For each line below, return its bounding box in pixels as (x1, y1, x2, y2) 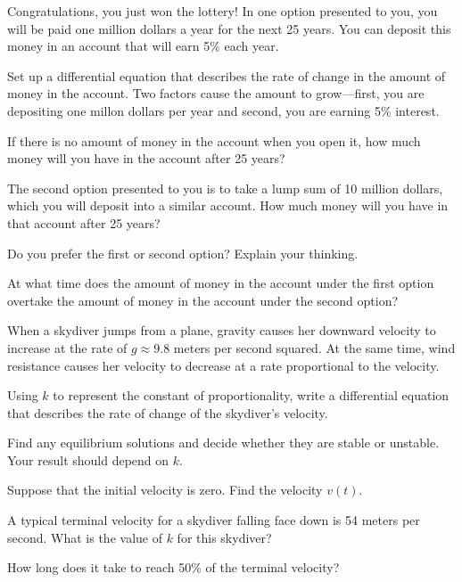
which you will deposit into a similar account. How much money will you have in (7, 196, 449, 215)
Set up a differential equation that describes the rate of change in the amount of (7, 66, 446, 85)
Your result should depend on (7, 450, 169, 469)
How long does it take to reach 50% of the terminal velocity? (7, 558, 340, 577)
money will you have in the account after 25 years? (7, 149, 285, 168)
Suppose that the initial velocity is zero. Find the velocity (7, 480, 323, 499)
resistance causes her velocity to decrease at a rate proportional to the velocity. (7, 356, 440, 374)
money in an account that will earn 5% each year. (7, 37, 279, 55)
